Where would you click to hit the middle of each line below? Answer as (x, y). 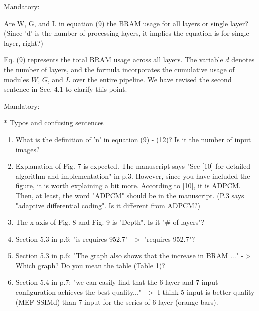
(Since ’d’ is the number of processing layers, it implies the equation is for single (127, 33)
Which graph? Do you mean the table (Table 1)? (90, 265)
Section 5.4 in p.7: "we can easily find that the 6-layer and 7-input (117, 282)
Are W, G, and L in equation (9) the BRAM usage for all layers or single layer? (126, 23)
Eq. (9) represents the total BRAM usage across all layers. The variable (114, 59)
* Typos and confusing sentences (54, 122)
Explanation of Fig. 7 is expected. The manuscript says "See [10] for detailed (133, 166)
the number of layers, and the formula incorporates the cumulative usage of (119, 69)
